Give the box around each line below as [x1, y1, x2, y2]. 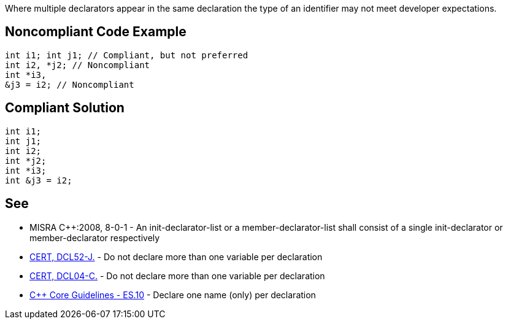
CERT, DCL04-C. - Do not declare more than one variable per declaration [29, 270, 325, 281]
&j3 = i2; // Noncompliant [5, 79, 134, 90]
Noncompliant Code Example [5, 24, 187, 40]
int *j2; [5, 155, 47, 166]
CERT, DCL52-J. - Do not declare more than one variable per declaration [29, 251, 323, 262]
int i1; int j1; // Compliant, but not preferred [5, 50, 248, 60]
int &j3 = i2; [5, 175, 72, 185]
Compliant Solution [5, 100, 125, 116]
